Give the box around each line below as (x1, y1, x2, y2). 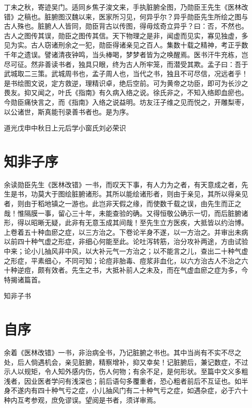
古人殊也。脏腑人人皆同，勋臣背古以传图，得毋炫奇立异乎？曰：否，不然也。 (4, 21, 248, 31)
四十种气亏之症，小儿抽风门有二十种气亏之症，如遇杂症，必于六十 (37, 385, 248, 395)
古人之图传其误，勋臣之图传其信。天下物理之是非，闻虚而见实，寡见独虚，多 (4, 30, 248, 40)
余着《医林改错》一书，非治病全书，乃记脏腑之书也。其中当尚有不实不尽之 (4, 347, 241, 358)
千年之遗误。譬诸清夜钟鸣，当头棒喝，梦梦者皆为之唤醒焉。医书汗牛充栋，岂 (4, 49, 248, 59)
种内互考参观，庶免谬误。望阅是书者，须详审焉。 (4, 395, 160, 405)
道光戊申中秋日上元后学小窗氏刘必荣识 (4, 123, 126, 133)
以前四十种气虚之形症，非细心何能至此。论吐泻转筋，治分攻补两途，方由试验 (4, 236, 248, 246)
